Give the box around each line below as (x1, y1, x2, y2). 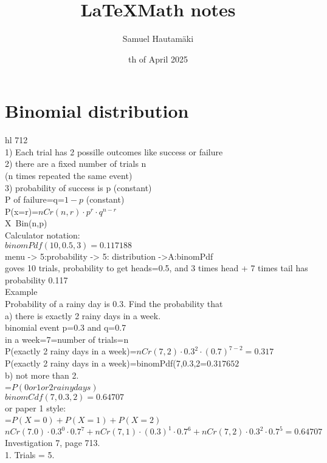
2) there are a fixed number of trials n (5, 157, 146, 170)
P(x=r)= (5, 204, 39, 217)
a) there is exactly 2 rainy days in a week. (5, 309, 161, 322)
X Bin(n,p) (5, 217, 47, 229)
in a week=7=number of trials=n (5, 333, 129, 345)
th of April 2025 (128, 52, 188, 65)
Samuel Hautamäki (122, 32, 194, 45)
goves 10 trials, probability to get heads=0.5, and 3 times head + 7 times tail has (5, 262, 308, 274)
